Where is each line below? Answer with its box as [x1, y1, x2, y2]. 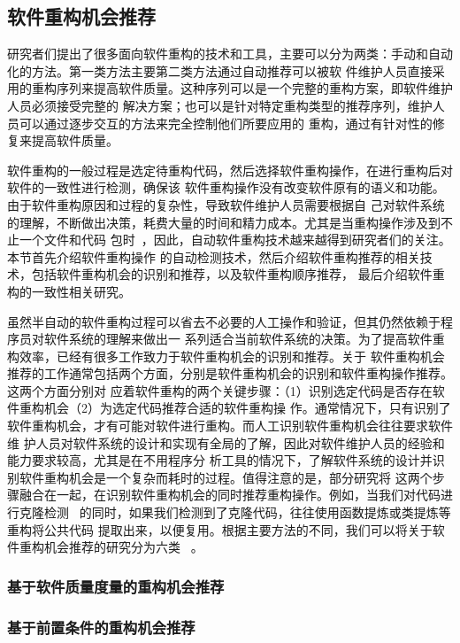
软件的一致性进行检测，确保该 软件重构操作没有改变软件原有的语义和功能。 [7, 178, 445, 197]
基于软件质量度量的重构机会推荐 [7, 575, 225, 597]
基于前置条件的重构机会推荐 [7, 616, 195, 638]
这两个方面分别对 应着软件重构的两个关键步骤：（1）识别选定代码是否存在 [7, 381, 433, 399]
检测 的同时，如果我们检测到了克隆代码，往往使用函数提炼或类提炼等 [43, 503, 451, 522]
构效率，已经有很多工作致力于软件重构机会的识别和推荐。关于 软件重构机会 [7, 346, 445, 365]
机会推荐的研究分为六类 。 [43, 538, 203, 556]
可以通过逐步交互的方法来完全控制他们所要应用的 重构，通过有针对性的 [19, 113, 433, 132]
